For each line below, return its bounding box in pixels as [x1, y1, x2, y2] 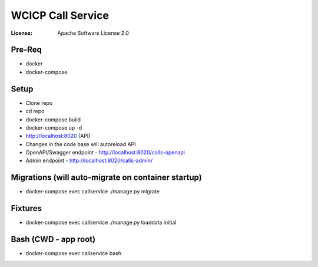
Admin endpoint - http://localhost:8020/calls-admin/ [25, 157, 153, 164]
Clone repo [25, 99, 53, 106]
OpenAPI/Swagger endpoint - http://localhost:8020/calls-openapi [25, 149, 185, 156]
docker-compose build [25, 116, 81, 123]
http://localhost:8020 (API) [25, 133, 91, 140]
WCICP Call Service [11, 9, 109, 22]
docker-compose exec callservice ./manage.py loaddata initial [25, 219, 177, 226]
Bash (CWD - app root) [11, 235, 96, 245]
